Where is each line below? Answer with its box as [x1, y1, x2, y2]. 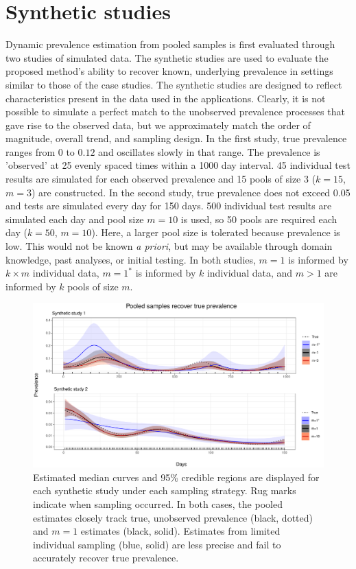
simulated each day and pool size [5, 211, 144, 226]
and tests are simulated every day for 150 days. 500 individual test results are [5, 198, 332, 213]
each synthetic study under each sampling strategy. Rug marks [33, 483, 296, 498]
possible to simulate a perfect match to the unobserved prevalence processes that [5, 104, 345, 119]
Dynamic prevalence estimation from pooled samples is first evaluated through [5, 37, 335, 51]
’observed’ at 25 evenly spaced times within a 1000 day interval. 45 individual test [5, 158, 351, 172]
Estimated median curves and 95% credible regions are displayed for [33, 469, 320, 484]
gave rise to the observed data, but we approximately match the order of [5, 117, 311, 132]
